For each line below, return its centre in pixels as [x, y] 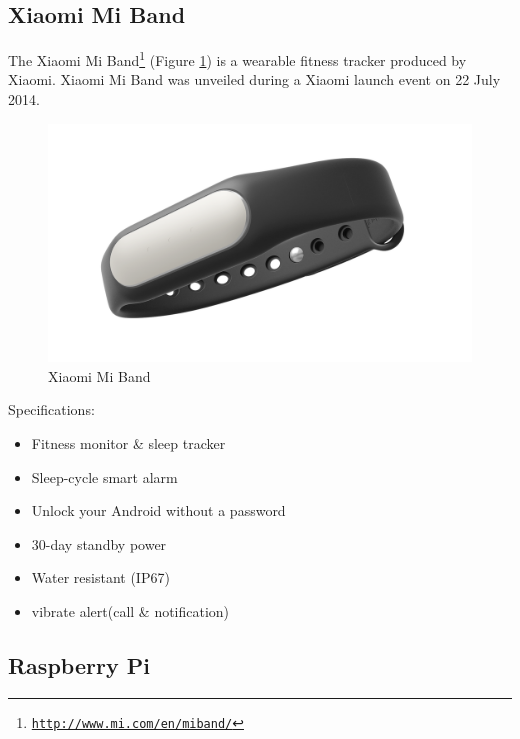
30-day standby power [99, 543]
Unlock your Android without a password [158, 510]
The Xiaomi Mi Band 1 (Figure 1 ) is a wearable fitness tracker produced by [237, 58]
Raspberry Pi [79, 664]
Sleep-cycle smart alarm [104, 476]
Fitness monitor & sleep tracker [128, 442]
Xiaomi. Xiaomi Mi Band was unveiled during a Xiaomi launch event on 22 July [254, 79]
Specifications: [51, 409]
